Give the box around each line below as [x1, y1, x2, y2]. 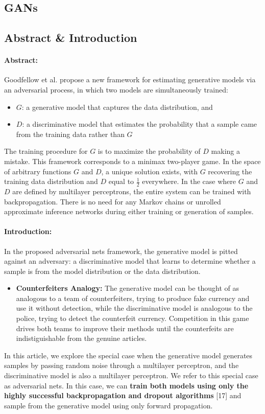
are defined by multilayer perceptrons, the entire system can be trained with [12, 186, 251, 196]
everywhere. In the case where [142, 176, 236, 187]
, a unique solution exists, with [101, 166, 198, 176]
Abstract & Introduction [4, 30, 137, 45]
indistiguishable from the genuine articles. [16, 333, 147, 343]
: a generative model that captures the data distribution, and [21, 101, 213, 112]
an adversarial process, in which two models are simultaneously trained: [4, 84, 228, 95]
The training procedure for [4, 146, 88, 156]
